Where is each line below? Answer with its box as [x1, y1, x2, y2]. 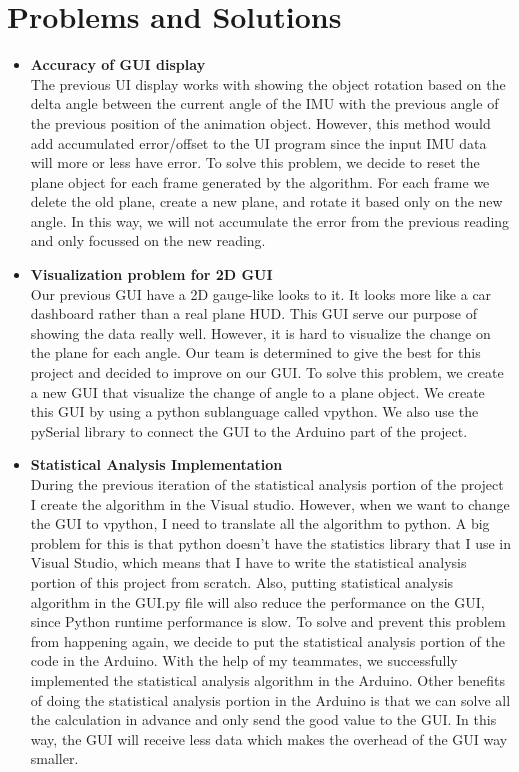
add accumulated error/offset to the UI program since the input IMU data [30, 132, 487, 153]
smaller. [30, 748, 79, 769]
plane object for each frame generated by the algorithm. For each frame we [30, 171, 490, 192]
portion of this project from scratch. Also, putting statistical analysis [30, 571, 454, 592]
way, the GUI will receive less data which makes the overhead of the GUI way [30, 728, 508, 749]
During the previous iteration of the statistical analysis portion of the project [30, 474, 504, 494]
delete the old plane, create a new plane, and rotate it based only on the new [30, 191, 503, 212]
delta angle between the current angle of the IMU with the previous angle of [30, 93, 499, 114]
